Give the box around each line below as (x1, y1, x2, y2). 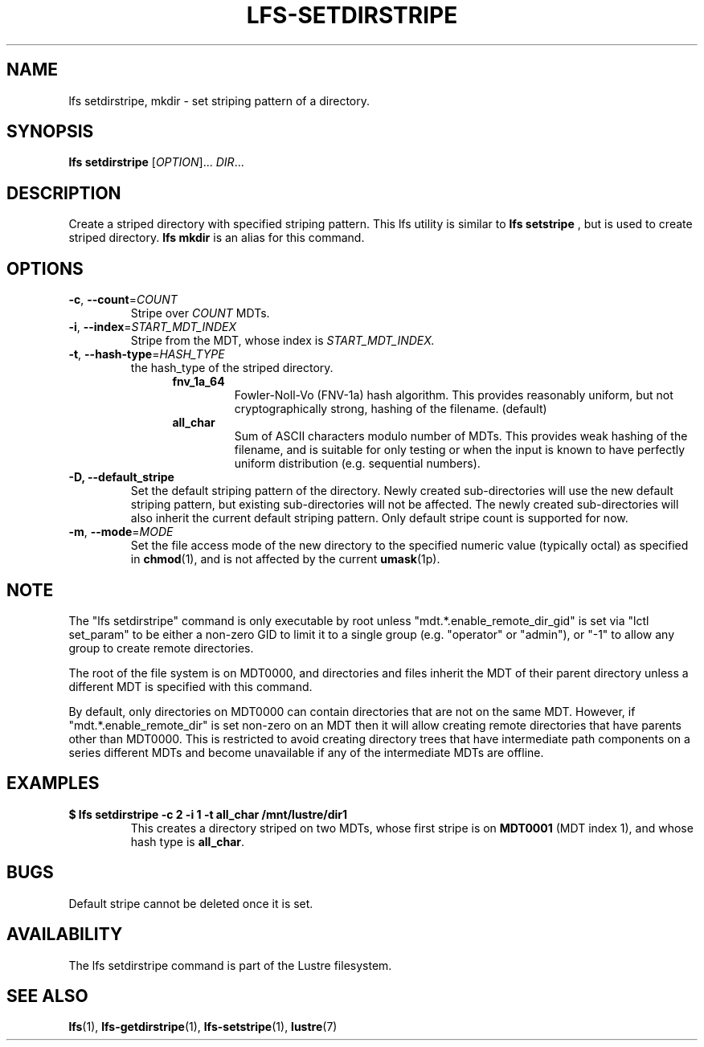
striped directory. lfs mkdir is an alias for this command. (68, 231, 365, 245)
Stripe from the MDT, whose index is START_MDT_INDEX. (130, 333, 435, 348)
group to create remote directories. (68, 640, 254, 655)
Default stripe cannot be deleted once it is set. (68, 896, 313, 910)
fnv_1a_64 (172, 374, 225, 389)
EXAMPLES (6, 773, 100, 794)
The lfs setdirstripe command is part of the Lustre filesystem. (68, 958, 392, 972)
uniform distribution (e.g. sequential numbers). (234, 456, 481, 471)
